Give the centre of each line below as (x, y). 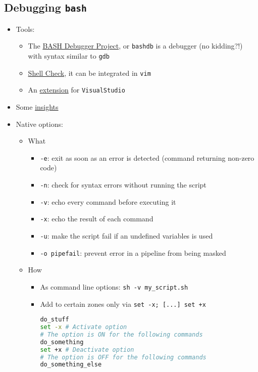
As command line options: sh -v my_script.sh (114, 286)
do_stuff (55, 320)
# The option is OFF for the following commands (123, 357)
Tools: (25, 29)
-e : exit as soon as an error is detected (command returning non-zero (147, 157)
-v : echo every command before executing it (108, 201)
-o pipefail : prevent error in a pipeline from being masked (133, 252)
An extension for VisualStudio (76, 90)
